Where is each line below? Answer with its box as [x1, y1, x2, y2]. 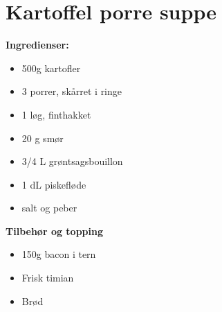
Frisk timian [21, 270, 74, 285]
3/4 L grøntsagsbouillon [21, 154, 123, 168]
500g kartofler [21, 60, 81, 75]
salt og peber [21, 200, 77, 215]
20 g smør [21, 130, 64, 145]
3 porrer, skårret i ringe [21, 84, 122, 98]
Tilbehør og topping [6, 223, 104, 238]
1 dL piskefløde [21, 177, 86, 191]
